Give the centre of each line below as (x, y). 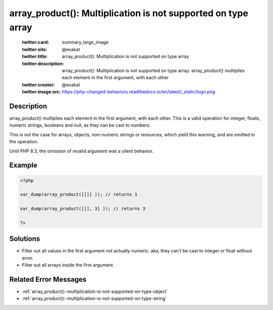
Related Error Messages (48, 279)
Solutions (25, 239)
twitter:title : (35, 57)
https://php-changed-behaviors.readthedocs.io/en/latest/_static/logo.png (139, 92)
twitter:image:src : (41, 92)
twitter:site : (35, 49)
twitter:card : (36, 42)
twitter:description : (43, 64)
